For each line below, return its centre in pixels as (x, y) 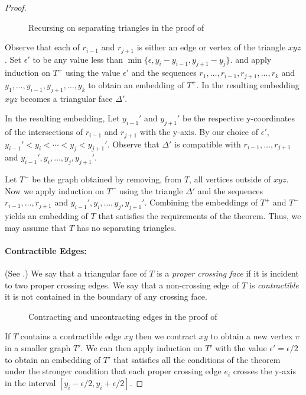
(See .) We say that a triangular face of (76, 273)
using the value (93, 73)
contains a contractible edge (71, 336)
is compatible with (208, 144)
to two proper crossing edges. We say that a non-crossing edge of (122, 285)
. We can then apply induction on (141, 348)
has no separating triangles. (126, 227)
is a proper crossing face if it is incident (228, 273)
